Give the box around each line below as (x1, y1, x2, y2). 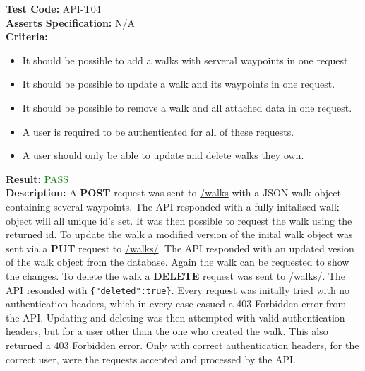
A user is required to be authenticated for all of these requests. (22, 124, 294, 139)
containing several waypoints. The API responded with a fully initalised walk (6, 199, 340, 213)
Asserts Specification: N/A (6, 15, 135, 30)
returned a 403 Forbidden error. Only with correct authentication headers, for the (6, 337, 359, 352)
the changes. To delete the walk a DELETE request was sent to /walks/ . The (6, 268, 346, 283)
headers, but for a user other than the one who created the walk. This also (6, 324, 328, 338)
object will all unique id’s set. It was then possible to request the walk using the (6, 213, 352, 228)
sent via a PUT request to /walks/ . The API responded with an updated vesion (6, 240, 354, 255)
